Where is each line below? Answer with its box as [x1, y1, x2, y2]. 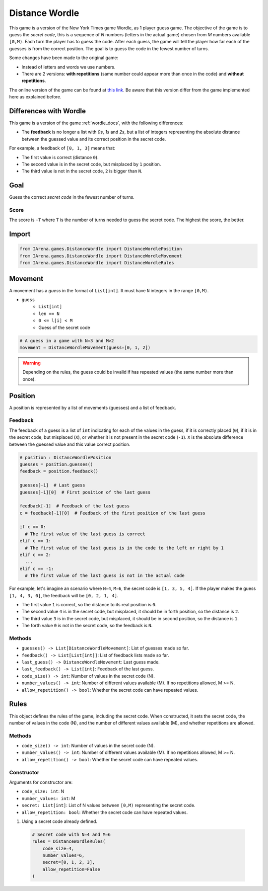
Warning [22, 360, 41, 366]
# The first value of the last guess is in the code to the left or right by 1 [25, 545, 224, 551]
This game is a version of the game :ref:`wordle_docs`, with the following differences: [9, 120, 184, 126]
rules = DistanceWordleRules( [32, 839, 106, 844]
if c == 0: [19, 524, 46, 530]
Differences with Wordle [9, 107, 86, 115]
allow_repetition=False [42, 866, 100, 872]
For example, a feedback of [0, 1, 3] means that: [9, 145, 116, 151]
